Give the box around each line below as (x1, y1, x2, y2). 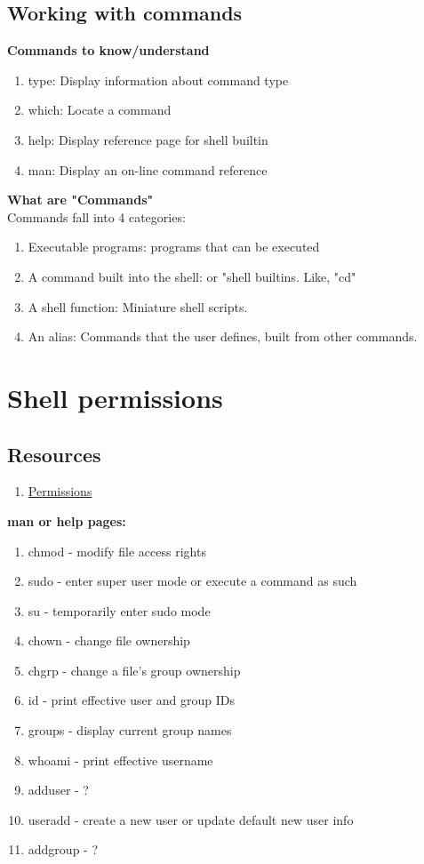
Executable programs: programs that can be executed (28, 237, 320, 256)
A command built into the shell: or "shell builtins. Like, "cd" (28, 267, 356, 285)
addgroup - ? (28, 840, 99, 859)
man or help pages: (7, 511, 126, 530)
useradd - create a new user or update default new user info (28, 810, 354, 828)
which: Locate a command (28, 100, 172, 119)
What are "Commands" (7, 190, 154, 209)
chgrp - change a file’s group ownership (28, 660, 241, 679)
